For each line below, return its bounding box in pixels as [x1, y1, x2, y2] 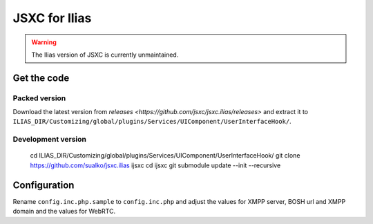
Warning [31, 38, 57, 46]
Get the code [12, 72, 70, 84]
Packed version [12, 93, 66, 103]
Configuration [12, 179, 75, 191]
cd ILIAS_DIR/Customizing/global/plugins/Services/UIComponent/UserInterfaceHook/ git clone [30, 151, 300, 160]
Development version [12, 135, 86, 144]
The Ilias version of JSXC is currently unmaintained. [31, 50, 179, 59]
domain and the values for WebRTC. [12, 207, 116, 216]
